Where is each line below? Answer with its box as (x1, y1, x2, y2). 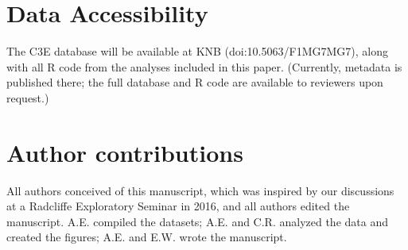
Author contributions (6, 136, 243, 168)
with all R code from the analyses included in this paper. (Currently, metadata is (6, 58, 402, 75)
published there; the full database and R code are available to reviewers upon (6, 74, 383, 90)
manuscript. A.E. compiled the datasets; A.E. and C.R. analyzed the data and (6, 213, 388, 229)
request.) (6, 89, 49, 106)
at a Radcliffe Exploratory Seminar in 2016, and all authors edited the (6, 198, 350, 214)
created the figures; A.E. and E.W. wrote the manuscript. (6, 229, 287, 245)
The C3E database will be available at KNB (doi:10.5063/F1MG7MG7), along (6, 43, 388, 60)
